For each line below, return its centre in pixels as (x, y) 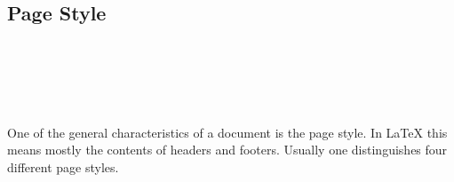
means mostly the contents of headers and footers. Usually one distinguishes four (227, 150)
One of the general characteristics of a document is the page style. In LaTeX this (227, 132)
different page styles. (63, 166)
